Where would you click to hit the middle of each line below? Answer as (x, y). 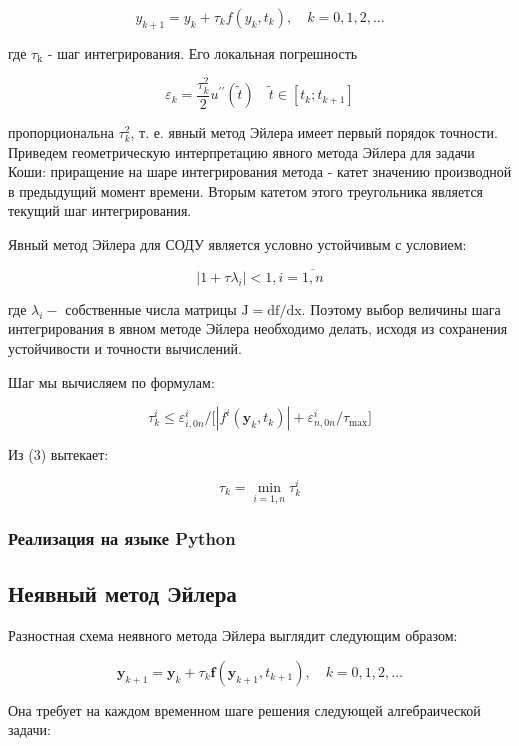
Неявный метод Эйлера (122, 593)
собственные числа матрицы (151, 308)
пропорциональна (61, 132)
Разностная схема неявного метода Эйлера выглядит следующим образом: (233, 635)
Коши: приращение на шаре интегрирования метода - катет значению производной (260, 171)
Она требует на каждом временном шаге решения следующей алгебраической (244, 709)
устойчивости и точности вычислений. (125, 348)
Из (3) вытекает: (58, 454)
